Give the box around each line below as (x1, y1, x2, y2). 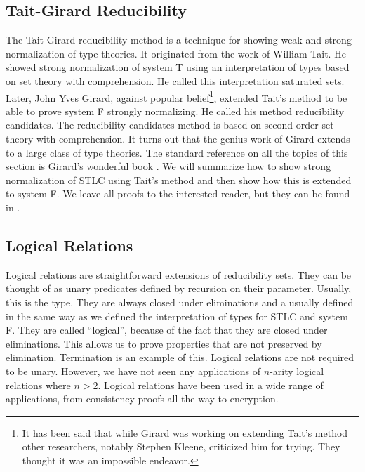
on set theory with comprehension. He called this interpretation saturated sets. (6, 73, 345, 88)
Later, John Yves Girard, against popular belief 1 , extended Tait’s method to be (6, 88, 347, 105)
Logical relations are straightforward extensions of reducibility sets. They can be (6, 267, 352, 282)
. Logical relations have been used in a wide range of (98, 377, 324, 392)
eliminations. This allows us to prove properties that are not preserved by (6, 336, 322, 350)
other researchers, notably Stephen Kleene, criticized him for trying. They (22, 439, 340, 454)
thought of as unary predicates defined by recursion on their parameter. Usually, (6, 281, 352, 296)
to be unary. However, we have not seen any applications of (6, 363, 261, 378)
